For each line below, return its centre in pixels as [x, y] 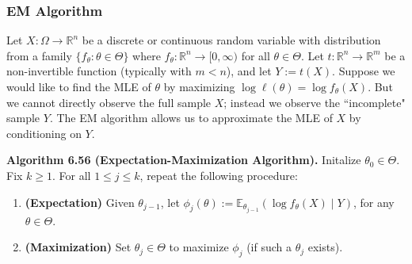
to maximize [199, 247]
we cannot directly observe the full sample [109, 102]
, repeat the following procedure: [219, 175]
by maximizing [199, 86]
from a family [39, 55]
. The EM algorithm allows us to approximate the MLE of [191, 118]
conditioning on [44, 133]
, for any [374, 202]
